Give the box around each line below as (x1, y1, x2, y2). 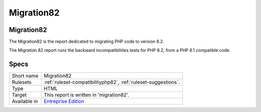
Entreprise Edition (43, 98, 85, 105)
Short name (12, 73, 39, 80)
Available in (12, 98, 38, 105)
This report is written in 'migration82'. (43, 92, 130, 98)
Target (12, 92, 27, 98)
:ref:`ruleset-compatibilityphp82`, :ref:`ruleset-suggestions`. (43, 79, 180, 86)
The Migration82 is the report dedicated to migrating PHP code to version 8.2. (9, 39, 164, 45)
